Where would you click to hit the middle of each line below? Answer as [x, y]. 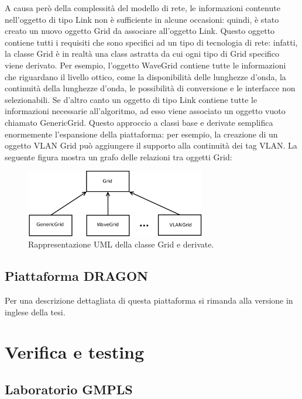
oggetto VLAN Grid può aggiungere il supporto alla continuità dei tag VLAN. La [151, 145]
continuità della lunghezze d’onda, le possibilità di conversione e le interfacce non [150, 88]
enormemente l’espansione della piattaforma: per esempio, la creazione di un [141, 134]
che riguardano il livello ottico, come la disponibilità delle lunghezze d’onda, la [145, 76]
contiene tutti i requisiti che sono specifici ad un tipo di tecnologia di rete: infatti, [151, 42]
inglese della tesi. [35, 312]
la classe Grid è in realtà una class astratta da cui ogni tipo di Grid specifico [142, 54]
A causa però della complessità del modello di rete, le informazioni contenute [143, 8]
